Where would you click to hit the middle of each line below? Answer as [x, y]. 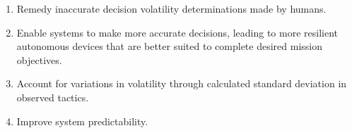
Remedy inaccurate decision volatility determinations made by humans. [171, 8]
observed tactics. [53, 97]
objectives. [39, 59]
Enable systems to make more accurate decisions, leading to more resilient [177, 32]
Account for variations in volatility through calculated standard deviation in [182, 83]
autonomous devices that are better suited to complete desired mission [170, 46]
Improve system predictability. [82, 121]
